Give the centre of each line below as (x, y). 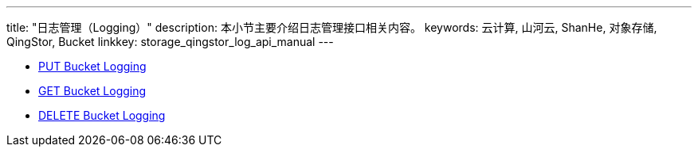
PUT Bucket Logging (92, 66)
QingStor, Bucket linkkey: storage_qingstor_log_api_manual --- (170, 42)
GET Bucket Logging (92, 91)
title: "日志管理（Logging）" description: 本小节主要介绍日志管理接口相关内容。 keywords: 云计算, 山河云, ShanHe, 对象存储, (332, 27)
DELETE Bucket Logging (102, 115)
